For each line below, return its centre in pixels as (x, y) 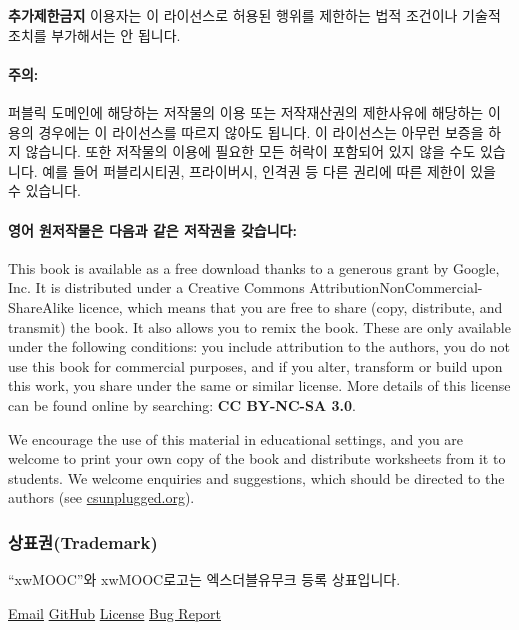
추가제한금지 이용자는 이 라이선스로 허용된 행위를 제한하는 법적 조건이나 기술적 (254, 15)
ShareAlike (41, 306)
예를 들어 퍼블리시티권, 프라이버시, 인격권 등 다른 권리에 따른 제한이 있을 (269, 170)
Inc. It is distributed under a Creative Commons (156, 287)
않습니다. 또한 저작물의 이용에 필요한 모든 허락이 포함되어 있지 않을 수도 (250, 151)
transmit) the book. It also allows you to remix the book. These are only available (259, 326)
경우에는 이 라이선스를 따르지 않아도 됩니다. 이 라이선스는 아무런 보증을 (261, 131)
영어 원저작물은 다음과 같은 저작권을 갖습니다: (152, 229)
